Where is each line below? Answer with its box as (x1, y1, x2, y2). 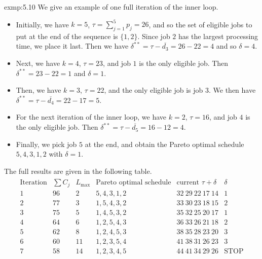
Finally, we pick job (16, 138, 77, 149)
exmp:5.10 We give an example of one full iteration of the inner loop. (4, 2, 218, 12)
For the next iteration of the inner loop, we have (16, 112, 167, 122)
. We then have (209, 85, 256, 95)
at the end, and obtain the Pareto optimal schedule (85, 138, 244, 149)
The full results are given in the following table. (4, 165, 152, 176)
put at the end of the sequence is (16, 30, 118, 41)
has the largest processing (178, 30, 258, 41)
